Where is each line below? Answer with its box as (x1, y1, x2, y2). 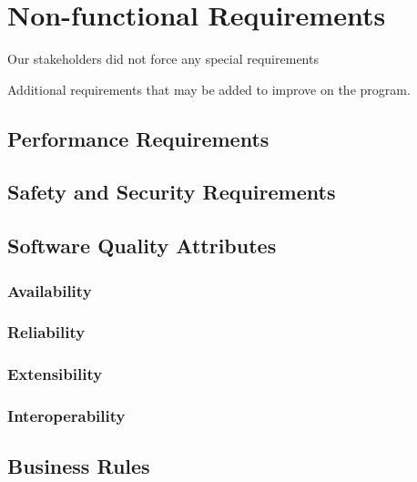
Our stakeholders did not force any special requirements (7, 49, 319, 68)
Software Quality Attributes (7, 231, 277, 260)
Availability (7, 279, 92, 302)
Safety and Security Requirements (7, 178, 336, 206)
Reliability (7, 321, 86, 344)
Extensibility (7, 363, 103, 385)
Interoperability (7, 405, 126, 427)
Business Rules (7, 452, 150, 480)
